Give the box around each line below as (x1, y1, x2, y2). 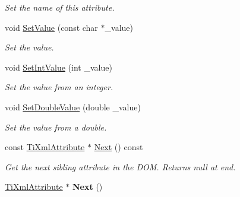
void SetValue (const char (5, 21, 98, 33)
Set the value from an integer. (5, 81, 113, 93)
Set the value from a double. (5, 120, 107, 133)
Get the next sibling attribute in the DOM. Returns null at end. (5, 160, 236, 173)
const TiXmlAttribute (5, 141, 85, 153)
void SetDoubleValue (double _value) (5, 100, 141, 113)
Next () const (94, 141, 143, 153)
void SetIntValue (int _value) (5, 61, 112, 73)
